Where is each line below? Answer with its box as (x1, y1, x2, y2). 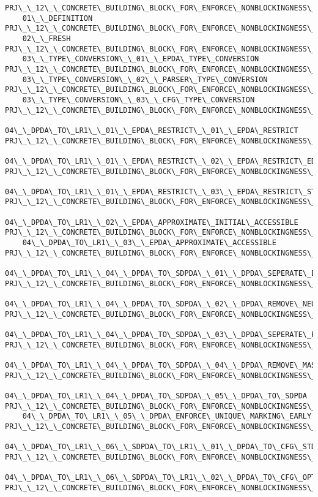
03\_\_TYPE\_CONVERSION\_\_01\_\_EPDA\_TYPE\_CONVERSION (22, 55, 259, 64)
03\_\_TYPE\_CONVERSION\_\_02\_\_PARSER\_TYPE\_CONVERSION (22, 75, 268, 84)
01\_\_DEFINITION (22, 13, 93, 23)
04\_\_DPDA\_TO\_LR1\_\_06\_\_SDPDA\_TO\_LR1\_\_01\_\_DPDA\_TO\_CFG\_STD (5, 442, 316, 452)
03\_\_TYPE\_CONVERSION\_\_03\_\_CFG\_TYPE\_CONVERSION (22, 95, 255, 104)
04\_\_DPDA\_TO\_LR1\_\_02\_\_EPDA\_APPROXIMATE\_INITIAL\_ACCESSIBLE (5, 218, 298, 227)
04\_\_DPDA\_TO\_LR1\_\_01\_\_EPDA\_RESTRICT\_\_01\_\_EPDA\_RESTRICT (5, 126, 298, 135)
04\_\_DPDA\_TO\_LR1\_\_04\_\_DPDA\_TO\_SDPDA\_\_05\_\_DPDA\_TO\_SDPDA (5, 391, 307, 400)
